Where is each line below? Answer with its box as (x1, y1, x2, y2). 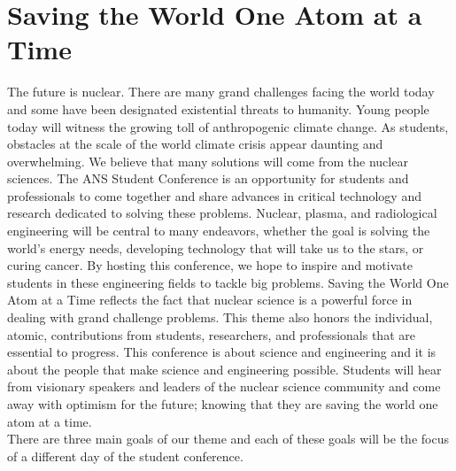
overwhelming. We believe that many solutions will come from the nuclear (7, 151, 408, 170)
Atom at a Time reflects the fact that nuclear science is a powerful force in (7, 290, 413, 309)
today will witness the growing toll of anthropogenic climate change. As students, (7, 117, 449, 135)
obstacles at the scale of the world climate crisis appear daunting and (7, 135, 383, 153)
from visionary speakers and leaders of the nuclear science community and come (7, 377, 441, 396)
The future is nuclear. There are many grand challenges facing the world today (7, 82, 435, 101)
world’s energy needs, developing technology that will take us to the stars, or (7, 238, 424, 257)
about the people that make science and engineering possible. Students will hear (7, 359, 442, 378)
